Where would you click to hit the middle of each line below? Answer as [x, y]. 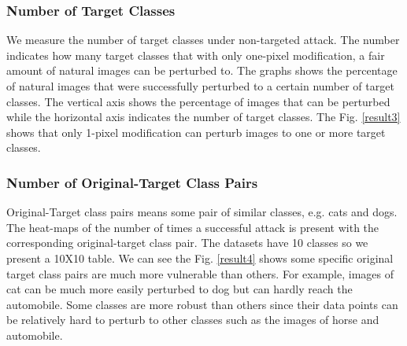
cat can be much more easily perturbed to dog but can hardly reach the [179, 289]
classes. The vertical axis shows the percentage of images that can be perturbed [198, 101]
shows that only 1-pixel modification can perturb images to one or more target [196, 132]
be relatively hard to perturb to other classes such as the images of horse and [193, 320]
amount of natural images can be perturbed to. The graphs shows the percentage [202, 70]
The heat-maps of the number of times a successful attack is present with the [193, 227]
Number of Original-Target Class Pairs [132, 182]
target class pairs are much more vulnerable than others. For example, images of [200, 273]
